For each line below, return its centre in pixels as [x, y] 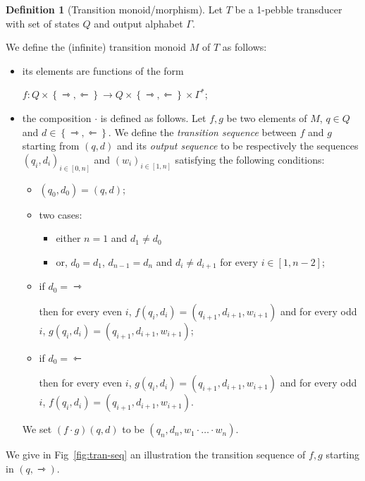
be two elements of [267, 117]
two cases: [61, 214]
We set [37, 429]
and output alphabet [138, 23]
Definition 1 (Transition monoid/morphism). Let [115, 9]
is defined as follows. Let [153, 117]
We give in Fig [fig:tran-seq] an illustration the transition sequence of [156, 455]
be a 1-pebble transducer [289, 9]
